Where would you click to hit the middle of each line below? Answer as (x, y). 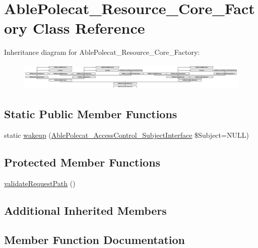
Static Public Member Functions (91, 114)
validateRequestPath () (40, 183)
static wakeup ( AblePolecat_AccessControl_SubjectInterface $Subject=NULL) (126, 135)
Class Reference (89, 28)
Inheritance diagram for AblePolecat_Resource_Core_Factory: (102, 52)
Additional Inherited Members (85, 210)
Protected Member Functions (82, 162)
